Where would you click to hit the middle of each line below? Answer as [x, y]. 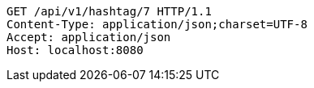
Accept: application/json [89, 37]
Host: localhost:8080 [75, 50]
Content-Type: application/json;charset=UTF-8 [157, 24]
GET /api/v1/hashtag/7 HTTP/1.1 [109, 11]
